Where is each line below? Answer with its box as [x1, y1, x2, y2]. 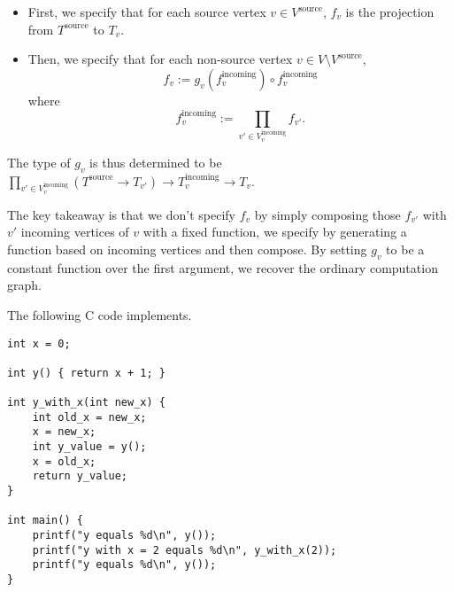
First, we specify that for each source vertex [27, 3, 266, 20]
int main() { [7, 514, 83, 527]
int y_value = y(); [32, 440, 147, 454]
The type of [7, 152, 71, 171]
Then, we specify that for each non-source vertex [27, 50, 293, 68]
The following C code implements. [7, 305, 192, 323]
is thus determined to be [89, 152, 222, 171]
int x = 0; [7, 337, 71, 350]
